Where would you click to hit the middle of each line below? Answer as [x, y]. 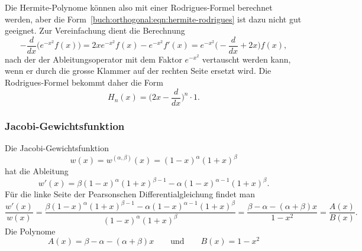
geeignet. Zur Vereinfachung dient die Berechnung [95, 30]
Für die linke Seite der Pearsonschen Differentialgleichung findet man [130, 194]
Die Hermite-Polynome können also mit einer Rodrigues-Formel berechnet [139, 7]
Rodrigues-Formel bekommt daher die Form [84, 82]
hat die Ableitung [37, 171]
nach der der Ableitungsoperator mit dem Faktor [93, 59]
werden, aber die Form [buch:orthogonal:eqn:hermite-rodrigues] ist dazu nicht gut [153, 19]
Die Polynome [30, 231]
